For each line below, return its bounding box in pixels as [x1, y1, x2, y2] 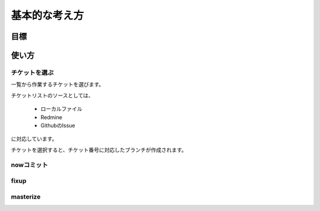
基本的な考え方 [11, 9, 84, 22]
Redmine [40, 113, 62, 121]
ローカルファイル [40, 105, 82, 113]
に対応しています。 [11, 135, 57, 142]
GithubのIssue [40, 122, 75, 129]
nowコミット [11, 161, 49, 169]
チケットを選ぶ [11, 68, 54, 76]
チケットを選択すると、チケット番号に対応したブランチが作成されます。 [11, 146, 187, 154]
